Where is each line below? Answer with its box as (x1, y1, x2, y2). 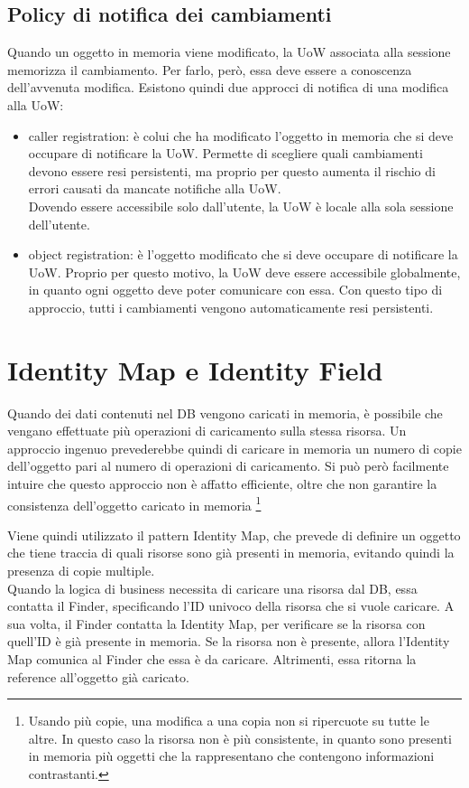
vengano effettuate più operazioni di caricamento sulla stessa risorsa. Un (7, 421, 407, 440)
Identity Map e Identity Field (7, 351, 383, 388)
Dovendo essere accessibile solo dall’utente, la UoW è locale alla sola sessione (28, 196, 454, 215)
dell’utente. (28, 214, 90, 233)
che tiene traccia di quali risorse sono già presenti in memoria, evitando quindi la (7, 543, 455, 562)
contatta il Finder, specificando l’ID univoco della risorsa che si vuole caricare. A (7, 596, 455, 615)
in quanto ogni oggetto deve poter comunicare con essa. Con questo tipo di (28, 280, 443, 299)
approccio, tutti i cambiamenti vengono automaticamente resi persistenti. (28, 297, 434, 316)
